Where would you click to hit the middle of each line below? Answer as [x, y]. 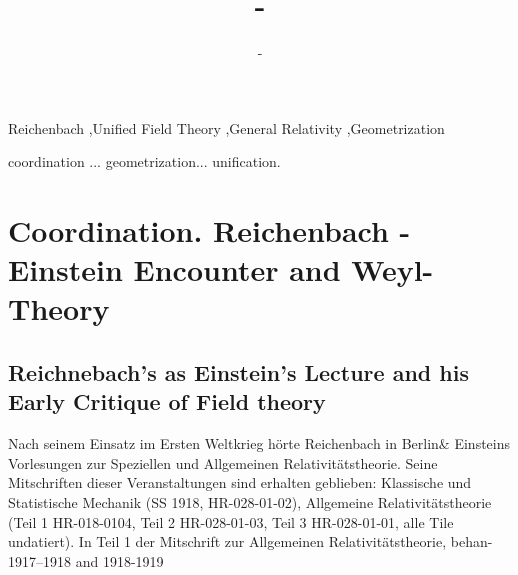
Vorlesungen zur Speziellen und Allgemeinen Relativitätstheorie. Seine [223, 462]
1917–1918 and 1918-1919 [86, 560]
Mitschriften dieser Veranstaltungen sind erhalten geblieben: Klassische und [240, 482]
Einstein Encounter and [174, 269]
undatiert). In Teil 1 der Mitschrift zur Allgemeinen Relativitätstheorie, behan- [250, 541]
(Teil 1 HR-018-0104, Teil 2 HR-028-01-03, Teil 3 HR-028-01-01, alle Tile [231, 521]
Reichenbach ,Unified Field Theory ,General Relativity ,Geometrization [226, 127]
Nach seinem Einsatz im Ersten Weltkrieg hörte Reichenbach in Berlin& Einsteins [259, 443]
